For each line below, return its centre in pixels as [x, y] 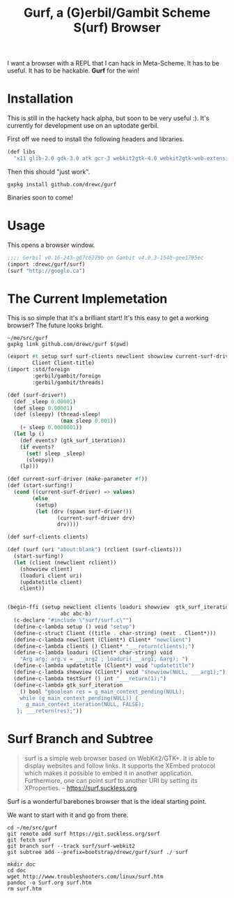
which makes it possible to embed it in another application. [109, 773]
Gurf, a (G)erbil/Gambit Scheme [117, 13]
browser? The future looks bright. [55, 325]
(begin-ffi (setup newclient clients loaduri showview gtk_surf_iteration [119, 607]
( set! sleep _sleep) [55, 454]
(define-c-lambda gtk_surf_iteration [68, 685]
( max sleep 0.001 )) [88, 421]
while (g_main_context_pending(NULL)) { [79, 698]
